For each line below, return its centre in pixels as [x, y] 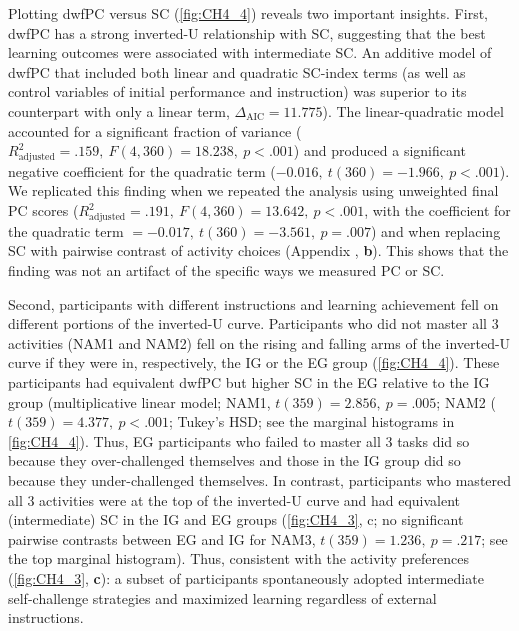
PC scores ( [43, 210]
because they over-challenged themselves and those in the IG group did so [234, 460]
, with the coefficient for [437, 210]
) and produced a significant [379, 150]
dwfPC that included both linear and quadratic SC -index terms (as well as [237, 71]
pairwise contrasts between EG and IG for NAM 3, [162, 538]
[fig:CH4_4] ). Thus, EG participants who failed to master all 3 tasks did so [239, 440]
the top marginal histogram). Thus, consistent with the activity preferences [238, 558]
